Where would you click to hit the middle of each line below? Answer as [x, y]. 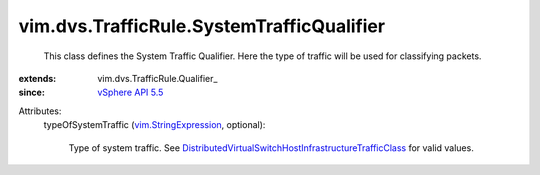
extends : [37, 78]
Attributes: [40, 111]
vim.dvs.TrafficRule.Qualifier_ [157, 78]
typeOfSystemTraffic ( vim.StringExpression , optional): [154, 125]
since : [31, 92]
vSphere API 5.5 [130, 92]
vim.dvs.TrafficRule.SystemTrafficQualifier [201, 26]
